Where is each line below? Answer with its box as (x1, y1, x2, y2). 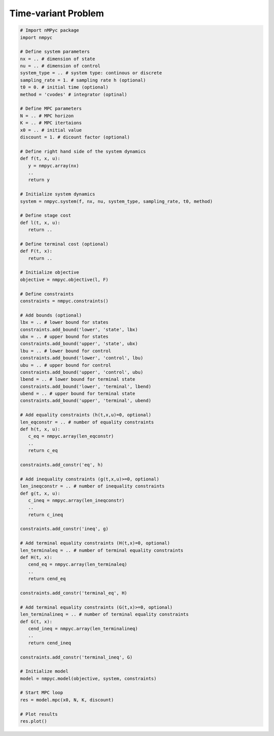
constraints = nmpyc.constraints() (20, 298, 109, 304)
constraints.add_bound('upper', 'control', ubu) (20, 369, 144, 375)
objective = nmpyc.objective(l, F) (20, 276, 109, 282)
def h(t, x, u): (20, 427, 61, 432)
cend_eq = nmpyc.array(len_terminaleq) (28, 561, 127, 568)
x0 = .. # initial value (20, 127, 82, 133)
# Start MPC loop (20, 690, 63, 696)
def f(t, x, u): (20, 156, 61, 161)
